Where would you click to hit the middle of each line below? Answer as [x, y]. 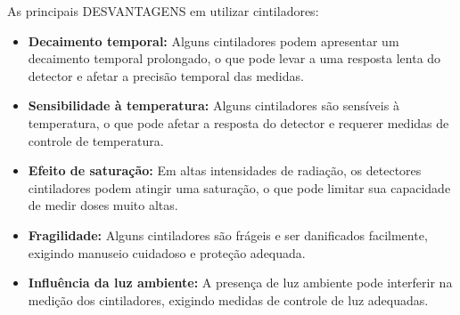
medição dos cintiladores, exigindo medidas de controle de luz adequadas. [228, 299]
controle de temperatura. [96, 140]
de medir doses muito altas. [103, 205]
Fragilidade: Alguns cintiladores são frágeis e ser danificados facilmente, [228, 234]
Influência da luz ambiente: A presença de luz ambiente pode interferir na [240, 283]
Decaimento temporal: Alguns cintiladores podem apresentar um [214, 40]
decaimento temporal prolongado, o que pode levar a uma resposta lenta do [234, 58]
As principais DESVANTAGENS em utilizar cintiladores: [163, 11]
